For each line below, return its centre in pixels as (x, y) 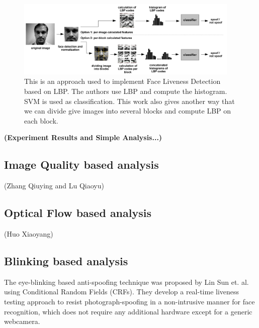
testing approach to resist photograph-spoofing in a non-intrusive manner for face (129, 301)
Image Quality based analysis (81, 165)
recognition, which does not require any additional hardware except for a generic (128, 311)
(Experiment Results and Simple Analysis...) (83, 137)
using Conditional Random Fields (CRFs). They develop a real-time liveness (122, 292)
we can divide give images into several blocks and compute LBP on (128, 111)
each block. (41, 120)
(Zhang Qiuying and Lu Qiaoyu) (54, 186)
